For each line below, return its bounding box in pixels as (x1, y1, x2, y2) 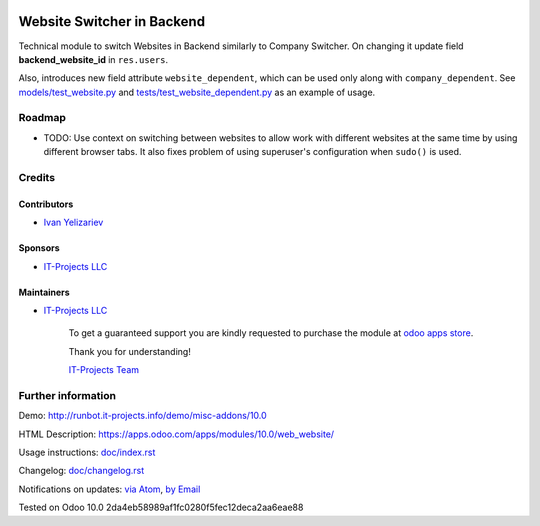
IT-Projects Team (68, 364, 140, 376)
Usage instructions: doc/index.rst (18, 446, 156, 459)
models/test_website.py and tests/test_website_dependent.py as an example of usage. (18, 86, 376, 98)
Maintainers (18, 286, 70, 298)
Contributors (18, 198, 74, 210)
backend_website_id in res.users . (18, 53, 169, 65)
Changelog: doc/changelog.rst (18, 465, 145, 477)
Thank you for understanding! (68, 345, 192, 357)
